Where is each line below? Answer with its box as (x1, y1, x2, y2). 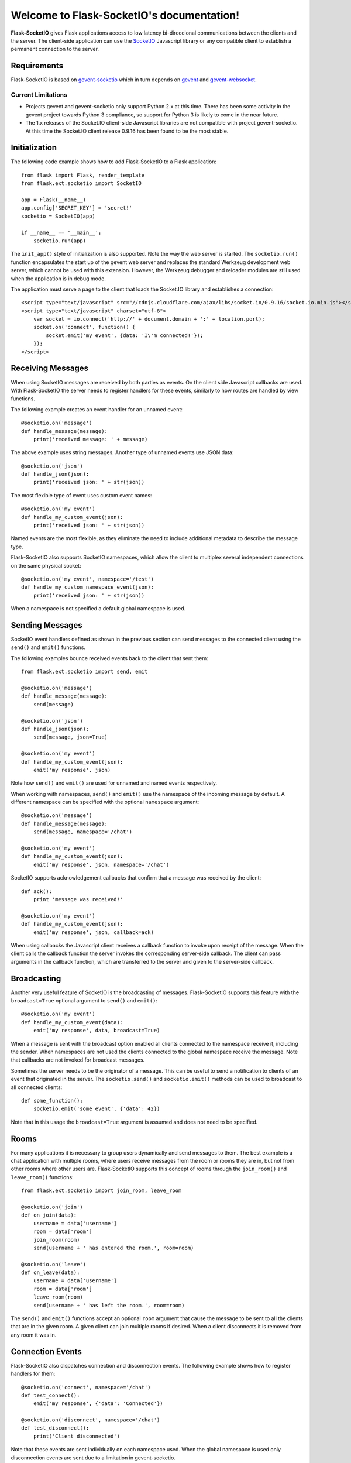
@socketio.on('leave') (21, 1261, 87, 1268)
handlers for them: (11, 1370, 56, 1378)
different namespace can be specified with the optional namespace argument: (11, 799, 199, 806)
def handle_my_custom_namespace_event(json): (21, 584, 154, 590)
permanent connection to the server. (11, 46, 99, 53)
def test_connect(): (21, 1392, 80, 1399)
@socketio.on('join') (21, 1203, 83, 1210)
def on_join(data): (21, 1212, 77, 1218)
